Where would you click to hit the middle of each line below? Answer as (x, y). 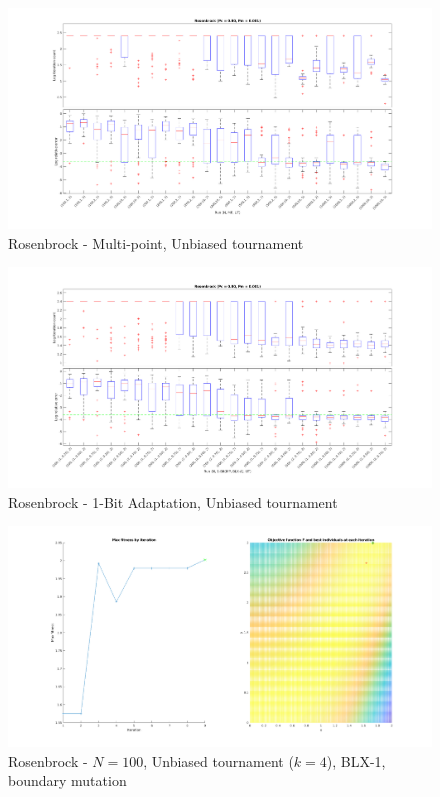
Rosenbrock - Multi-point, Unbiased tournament (156, 242)
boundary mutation (67, 780)
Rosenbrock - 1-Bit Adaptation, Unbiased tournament (173, 501)
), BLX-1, (356, 760)
